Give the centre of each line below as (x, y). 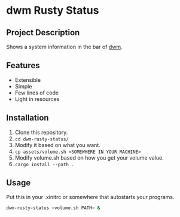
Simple (23, 86)
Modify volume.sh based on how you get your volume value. (89, 158)
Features (23, 65)
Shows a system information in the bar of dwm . (64, 47)
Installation (28, 118)
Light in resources (37, 99)
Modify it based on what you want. (57, 145)
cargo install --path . (45, 164)
